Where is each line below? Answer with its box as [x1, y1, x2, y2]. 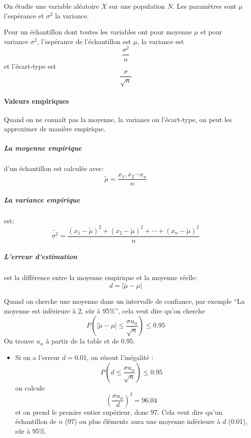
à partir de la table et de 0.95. [45, 336, 135, 346]
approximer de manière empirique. [4, 124, 105, 134]
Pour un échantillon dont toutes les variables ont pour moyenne [4, 27, 192, 37]
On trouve [4, 336, 34, 346]
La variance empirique [4, 194, 80, 204]
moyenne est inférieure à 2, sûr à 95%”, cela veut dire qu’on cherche [4, 305, 205, 315]
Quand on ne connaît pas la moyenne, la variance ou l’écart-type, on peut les [4, 114, 232, 124]
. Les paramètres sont [172, 1, 236, 11]
